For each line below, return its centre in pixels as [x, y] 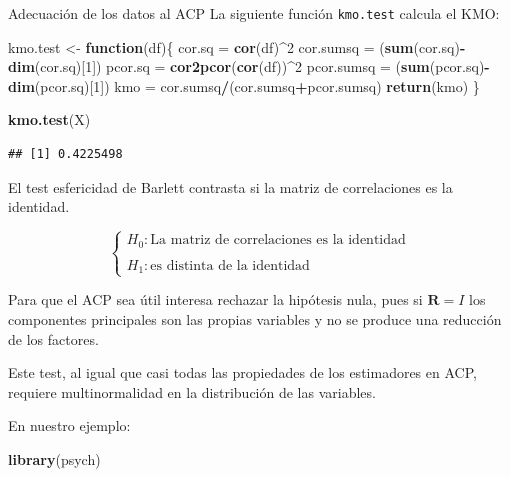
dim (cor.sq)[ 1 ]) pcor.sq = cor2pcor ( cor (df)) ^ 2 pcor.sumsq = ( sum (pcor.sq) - [249, 66]
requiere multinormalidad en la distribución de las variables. [192, 391]
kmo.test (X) [49, 119]
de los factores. [53, 338]
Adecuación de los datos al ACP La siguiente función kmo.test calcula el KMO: [254, 13]
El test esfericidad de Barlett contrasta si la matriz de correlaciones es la [230, 186]
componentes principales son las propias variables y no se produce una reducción [255, 318]
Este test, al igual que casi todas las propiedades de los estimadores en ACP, [242, 372]
